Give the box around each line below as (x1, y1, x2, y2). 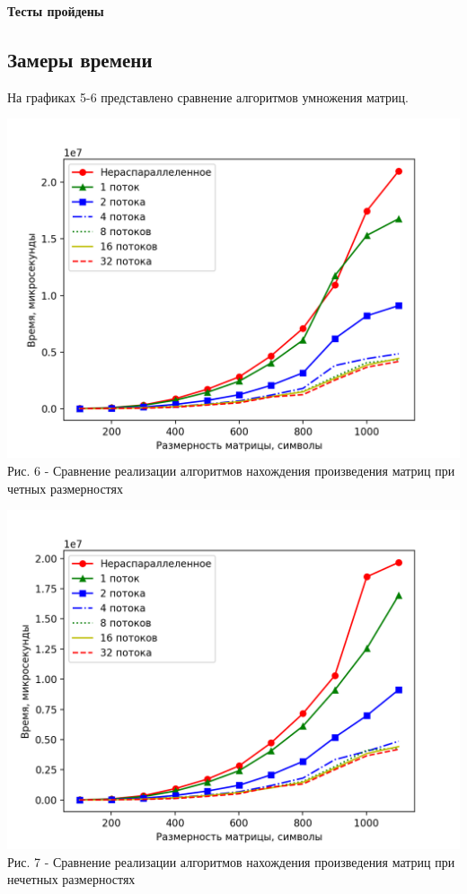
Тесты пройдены (7, 2, 104, 20)
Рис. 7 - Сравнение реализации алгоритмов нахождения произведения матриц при (7, 852, 455, 871)
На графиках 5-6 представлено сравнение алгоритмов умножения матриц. (7, 87, 409, 106)
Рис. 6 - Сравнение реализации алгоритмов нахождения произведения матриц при (7, 460, 455, 479)
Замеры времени (7, 45, 153, 73)
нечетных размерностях (7, 870, 136, 889)
